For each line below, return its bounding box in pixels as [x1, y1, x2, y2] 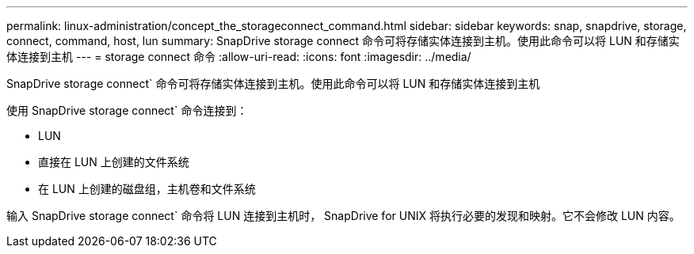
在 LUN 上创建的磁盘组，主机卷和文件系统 [38, 182, 256, 195]
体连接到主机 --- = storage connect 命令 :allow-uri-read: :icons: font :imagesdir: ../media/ [6, 50, 471, 63]
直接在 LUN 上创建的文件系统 [38, 155, 189, 169]
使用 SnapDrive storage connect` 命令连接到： [6, 104, 248, 117]
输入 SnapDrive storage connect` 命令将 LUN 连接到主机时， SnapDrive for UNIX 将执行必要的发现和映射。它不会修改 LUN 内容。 [6, 209, 681, 222]
